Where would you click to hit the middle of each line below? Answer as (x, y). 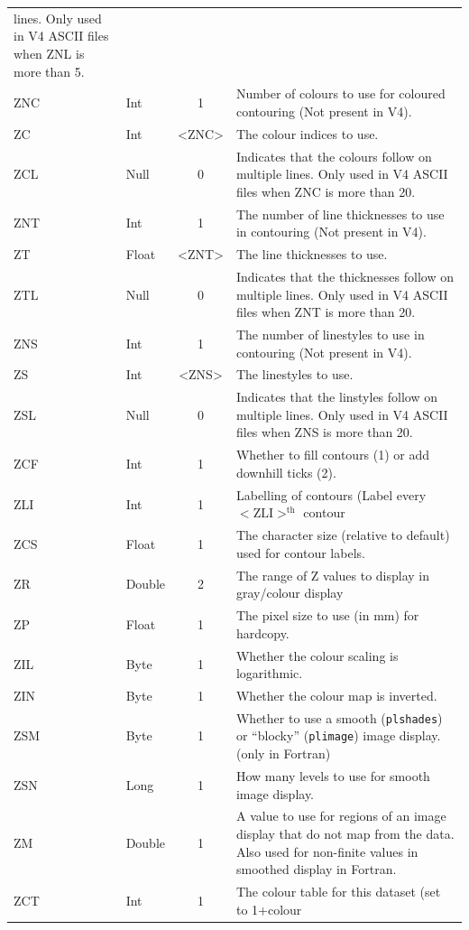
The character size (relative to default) (343, 535)
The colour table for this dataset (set (338, 891)
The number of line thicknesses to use (340, 214)
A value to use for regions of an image (341, 816)
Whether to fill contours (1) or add (333, 455)
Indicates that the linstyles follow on (337, 397)
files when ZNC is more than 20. (326, 191)
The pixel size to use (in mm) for (327, 615)
